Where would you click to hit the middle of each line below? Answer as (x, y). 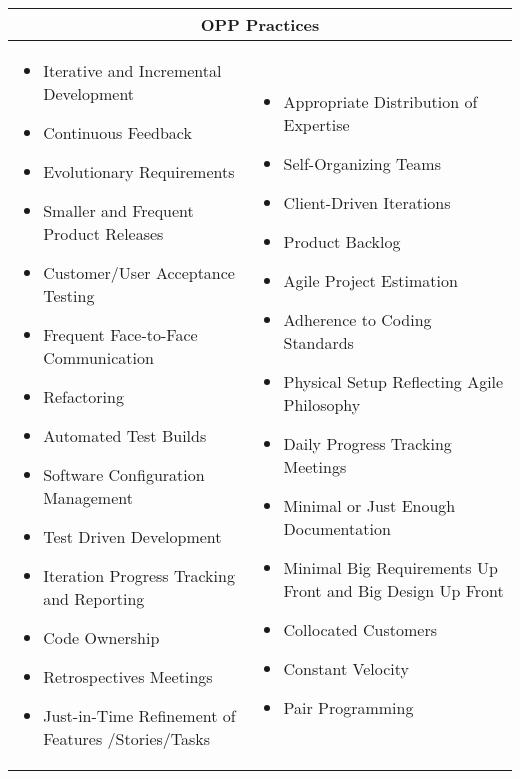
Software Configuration (124, 474)
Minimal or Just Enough (369, 505)
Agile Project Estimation (370, 280)
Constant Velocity (346, 668)
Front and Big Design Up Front (393, 590)
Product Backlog (342, 241)
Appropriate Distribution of (380, 101)
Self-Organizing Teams (362, 163)
